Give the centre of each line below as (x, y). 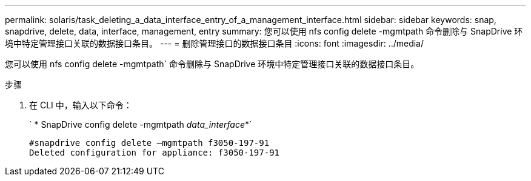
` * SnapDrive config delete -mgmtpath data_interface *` (141, 124)
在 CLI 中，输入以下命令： (81, 105)
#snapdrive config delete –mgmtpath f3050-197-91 (149, 143)
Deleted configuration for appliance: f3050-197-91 (155, 153)
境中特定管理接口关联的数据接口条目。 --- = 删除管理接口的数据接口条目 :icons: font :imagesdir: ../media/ (215, 43)
